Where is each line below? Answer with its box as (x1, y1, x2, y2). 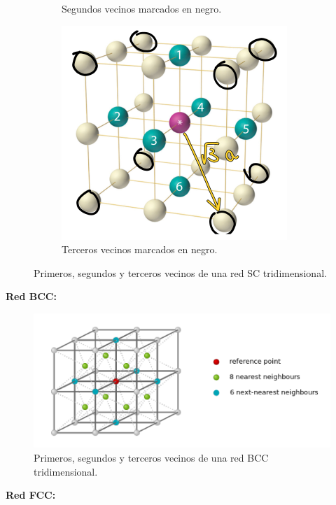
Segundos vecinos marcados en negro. (62, 1, 222, 15)
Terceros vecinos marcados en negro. (62, 242, 218, 257)
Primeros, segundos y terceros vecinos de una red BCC (34, 450, 269, 464)
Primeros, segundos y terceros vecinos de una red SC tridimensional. (34, 265, 327, 280)
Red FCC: (6, 488, 56, 502)
